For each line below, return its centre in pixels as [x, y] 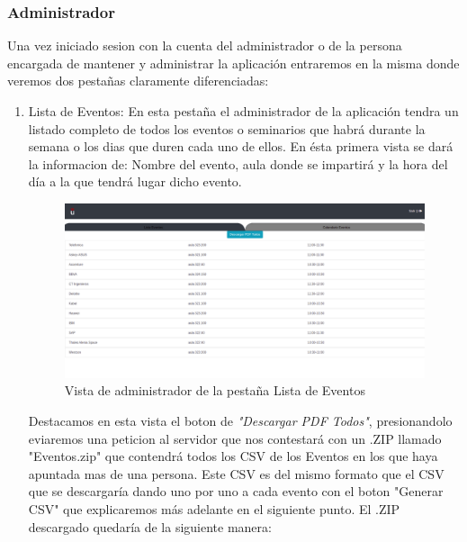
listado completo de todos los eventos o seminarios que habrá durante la [227, 128]
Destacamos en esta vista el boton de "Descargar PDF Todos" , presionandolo [240, 420]
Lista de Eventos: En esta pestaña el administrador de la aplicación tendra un [243, 111]
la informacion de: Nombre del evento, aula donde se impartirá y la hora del [238, 163]
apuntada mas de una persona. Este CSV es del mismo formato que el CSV [236, 473]
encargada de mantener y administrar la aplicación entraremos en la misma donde [233, 63]
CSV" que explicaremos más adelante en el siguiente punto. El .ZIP [214, 508]
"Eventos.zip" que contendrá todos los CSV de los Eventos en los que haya [233, 456]
